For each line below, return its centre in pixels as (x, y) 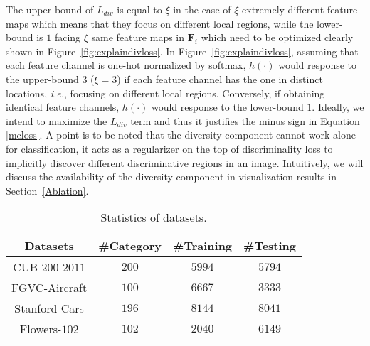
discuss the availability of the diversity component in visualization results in (171, 177)
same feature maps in (138, 37)
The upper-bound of (50, 9)
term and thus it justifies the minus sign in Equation (245, 120)
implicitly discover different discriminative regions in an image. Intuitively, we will (185, 162)
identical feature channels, (63, 107)
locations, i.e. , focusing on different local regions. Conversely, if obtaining (165, 93)
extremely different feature (300, 9)
